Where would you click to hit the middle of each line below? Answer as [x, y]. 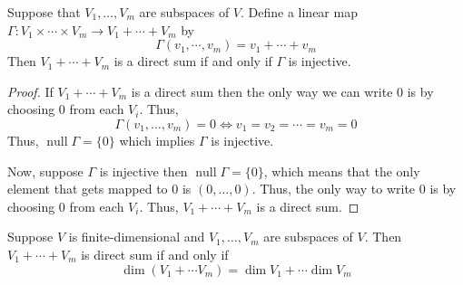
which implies [157, 140]
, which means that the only [342, 171]
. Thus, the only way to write [334, 189]
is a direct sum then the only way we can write [262, 91]
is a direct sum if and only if [193, 61]
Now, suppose [45, 171]
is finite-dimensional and [137, 237]
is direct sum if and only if [155, 254]
